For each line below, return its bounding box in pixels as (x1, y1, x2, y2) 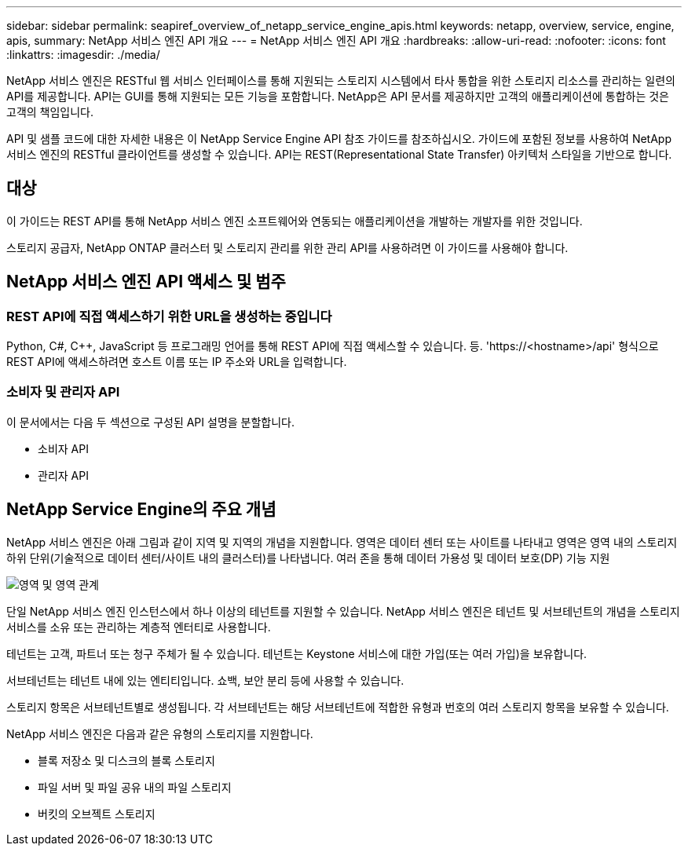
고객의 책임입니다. (6, 105, 94, 119)
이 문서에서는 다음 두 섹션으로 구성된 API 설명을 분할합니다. (6, 415, 295, 429)
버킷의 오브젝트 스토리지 (38, 806, 156, 821)
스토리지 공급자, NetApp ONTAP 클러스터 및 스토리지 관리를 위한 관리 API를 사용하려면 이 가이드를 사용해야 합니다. (6, 240, 569, 254)
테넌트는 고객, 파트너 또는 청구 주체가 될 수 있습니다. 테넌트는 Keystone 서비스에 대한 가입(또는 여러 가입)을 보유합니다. (6, 646, 587, 660)
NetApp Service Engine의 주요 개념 (6, 499, 276, 520)
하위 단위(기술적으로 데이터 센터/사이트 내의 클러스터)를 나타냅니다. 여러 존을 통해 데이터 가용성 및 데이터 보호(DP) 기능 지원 (6, 550, 610, 565)
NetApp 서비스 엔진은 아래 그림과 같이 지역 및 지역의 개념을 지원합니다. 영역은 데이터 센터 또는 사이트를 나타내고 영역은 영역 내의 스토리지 (6, 535, 678, 549)
